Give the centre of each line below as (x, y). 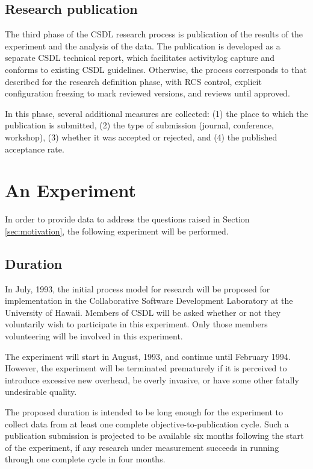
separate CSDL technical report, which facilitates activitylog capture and (140, 58)
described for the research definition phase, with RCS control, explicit (133, 81)
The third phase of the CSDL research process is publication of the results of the (154, 34)
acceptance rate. (35, 149)
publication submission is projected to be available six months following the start (154, 436)
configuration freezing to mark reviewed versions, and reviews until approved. (147, 93)
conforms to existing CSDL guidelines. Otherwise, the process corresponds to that (156, 69)
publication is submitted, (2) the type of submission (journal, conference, (139, 125)
